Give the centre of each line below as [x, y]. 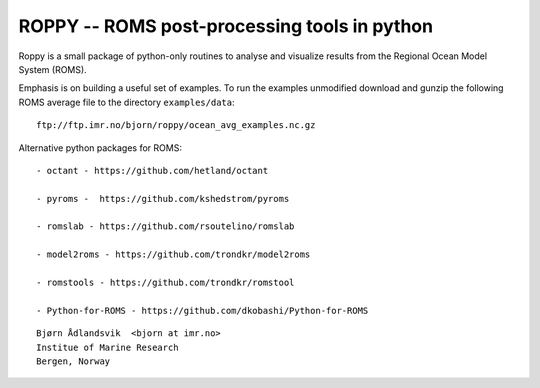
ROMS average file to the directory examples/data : [126, 102]
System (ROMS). [52, 69]
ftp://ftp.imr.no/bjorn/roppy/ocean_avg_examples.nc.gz [176, 125]
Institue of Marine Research [107, 347]
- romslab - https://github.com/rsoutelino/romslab [165, 226]
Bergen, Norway [73, 361]
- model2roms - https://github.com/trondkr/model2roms [173, 254]
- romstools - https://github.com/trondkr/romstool [165, 283]
